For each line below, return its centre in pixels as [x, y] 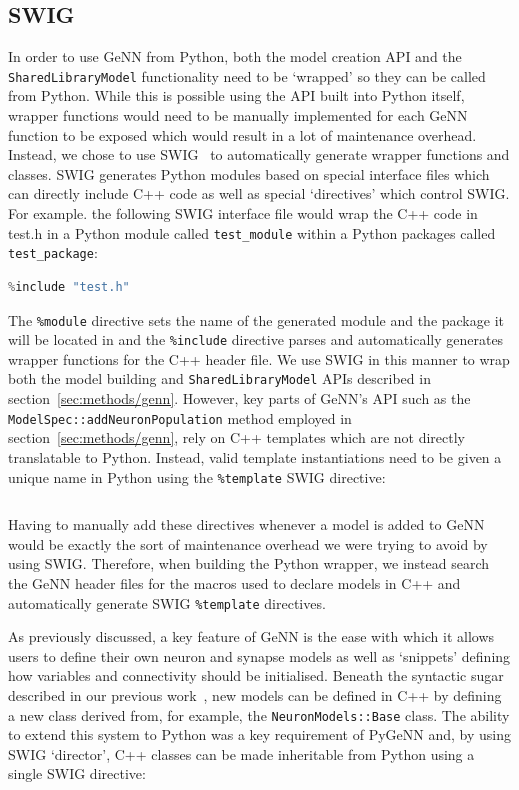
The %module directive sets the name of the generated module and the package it [256, 319]
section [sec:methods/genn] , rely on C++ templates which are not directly [236, 437]
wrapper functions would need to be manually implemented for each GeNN [238, 115]
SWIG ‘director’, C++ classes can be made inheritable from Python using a [241, 753]
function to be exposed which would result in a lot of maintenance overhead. [242, 134]
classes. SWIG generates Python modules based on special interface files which [249, 173]
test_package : [53, 252]
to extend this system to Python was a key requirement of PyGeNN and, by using [259, 734]
